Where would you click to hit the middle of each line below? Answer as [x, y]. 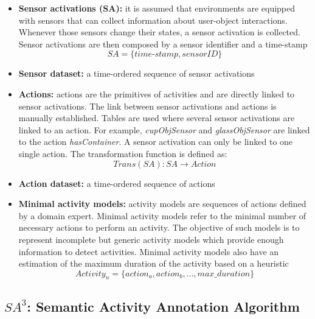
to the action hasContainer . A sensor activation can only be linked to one [156, 142]
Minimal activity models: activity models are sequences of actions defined [162, 204]
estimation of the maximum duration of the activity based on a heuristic [154, 263]
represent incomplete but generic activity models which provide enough [151, 239]
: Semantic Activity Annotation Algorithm [163, 306]
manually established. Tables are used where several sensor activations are [157, 118]
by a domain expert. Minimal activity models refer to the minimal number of [162, 215]
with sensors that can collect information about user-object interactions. [153, 20]
